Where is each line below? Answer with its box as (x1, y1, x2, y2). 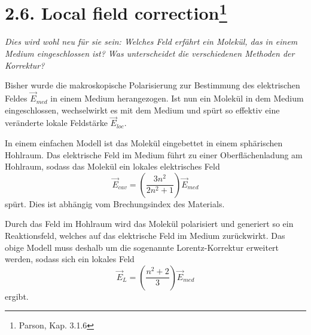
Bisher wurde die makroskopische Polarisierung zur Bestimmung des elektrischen (5, 79, 300, 91)
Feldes (5, 92, 28, 105)
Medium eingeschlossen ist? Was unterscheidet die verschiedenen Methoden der (5, 47, 295, 60)
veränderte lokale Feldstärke (5, 116, 108, 129)
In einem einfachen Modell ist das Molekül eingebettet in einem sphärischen (5, 137, 283, 149)
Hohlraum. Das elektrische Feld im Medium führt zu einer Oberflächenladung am (5, 148, 303, 161)
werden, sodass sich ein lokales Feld (5, 253, 135, 265)
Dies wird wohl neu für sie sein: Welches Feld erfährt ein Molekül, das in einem (5, 35, 298, 48)
